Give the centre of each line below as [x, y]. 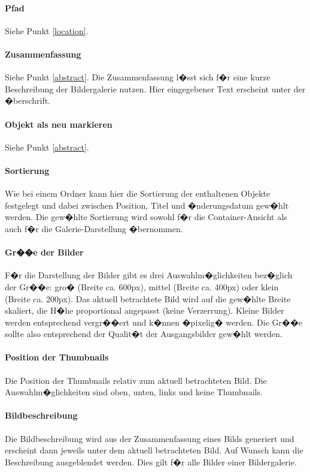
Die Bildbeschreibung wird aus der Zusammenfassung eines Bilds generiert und [150, 438]
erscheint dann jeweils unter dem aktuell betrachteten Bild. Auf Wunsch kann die [154, 450]
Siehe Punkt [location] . [47, 30]
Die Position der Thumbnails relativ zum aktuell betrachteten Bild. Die [136, 380]
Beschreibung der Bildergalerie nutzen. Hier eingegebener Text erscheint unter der [155, 88]
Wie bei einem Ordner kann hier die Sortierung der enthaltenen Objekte [138, 193]
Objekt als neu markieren [59, 124]
